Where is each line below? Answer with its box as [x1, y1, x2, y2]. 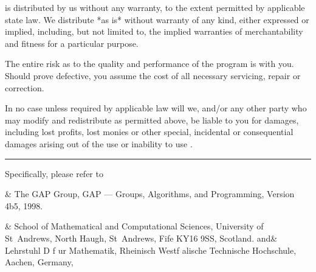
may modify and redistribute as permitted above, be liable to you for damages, [5, 113, 299, 126]
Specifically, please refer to [5, 167, 103, 180]
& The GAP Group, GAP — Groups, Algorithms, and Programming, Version [5, 187, 295, 200]
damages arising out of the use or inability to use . [5, 137, 193, 150]
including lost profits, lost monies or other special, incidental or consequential [5, 125, 294, 138]
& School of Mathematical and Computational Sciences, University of [5, 220, 264, 232]
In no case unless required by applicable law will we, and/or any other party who [5, 102, 307, 114]
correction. [5, 81, 44, 94]
